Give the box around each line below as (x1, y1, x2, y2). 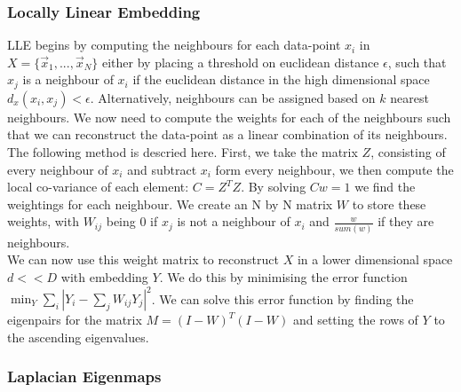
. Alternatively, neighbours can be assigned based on (90, 88, 376, 106)
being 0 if (106, 212, 158, 231)
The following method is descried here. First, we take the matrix (7, 143, 358, 161)
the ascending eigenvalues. (7, 327, 149, 346)
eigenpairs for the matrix (7, 310, 142, 329)
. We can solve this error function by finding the (151, 289, 414, 308)
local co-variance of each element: (7, 177, 189, 196)
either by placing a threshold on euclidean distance (102, 52, 379, 71)
